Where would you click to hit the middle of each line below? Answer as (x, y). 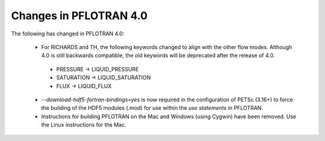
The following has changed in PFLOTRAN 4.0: (68, 34)
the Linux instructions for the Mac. (84, 125)
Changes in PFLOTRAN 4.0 (79, 16)
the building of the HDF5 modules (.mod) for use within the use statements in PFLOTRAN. (152, 108)
